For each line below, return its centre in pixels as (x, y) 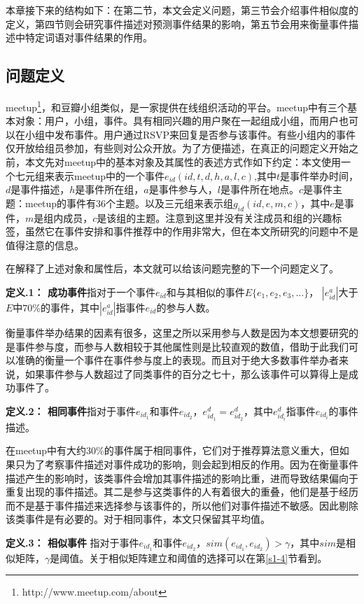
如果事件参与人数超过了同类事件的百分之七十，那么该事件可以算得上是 (187, 373)
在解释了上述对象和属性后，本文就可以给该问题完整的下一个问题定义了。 (172, 268)
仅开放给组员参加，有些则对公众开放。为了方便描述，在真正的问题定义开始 (177, 148)
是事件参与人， (183, 189)
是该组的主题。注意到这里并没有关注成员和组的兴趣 (215, 217)
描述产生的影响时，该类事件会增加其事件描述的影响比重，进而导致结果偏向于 (182, 478)
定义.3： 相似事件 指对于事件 (72, 542)
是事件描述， (40, 189)
